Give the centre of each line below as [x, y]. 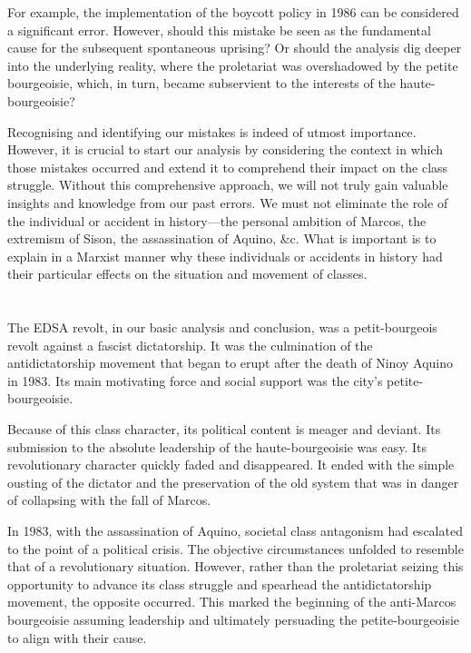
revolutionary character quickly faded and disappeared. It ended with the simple [231, 465]
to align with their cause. [77, 637]
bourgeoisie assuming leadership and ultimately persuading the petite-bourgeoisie [234, 619]
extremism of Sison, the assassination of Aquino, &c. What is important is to [222, 238]
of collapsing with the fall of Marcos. [109, 500]
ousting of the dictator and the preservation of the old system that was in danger [233, 482]
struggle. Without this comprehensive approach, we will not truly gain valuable [228, 185]
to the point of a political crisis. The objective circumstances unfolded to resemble [235, 548]
